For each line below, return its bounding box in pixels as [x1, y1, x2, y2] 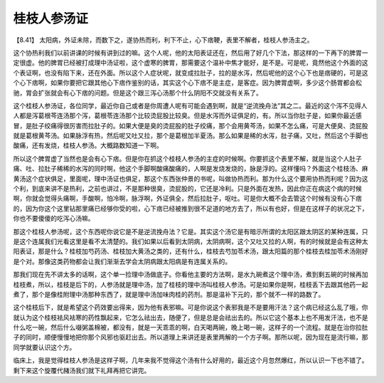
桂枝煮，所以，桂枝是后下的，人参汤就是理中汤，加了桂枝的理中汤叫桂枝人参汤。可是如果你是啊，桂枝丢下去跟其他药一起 [13, 280, 368, 288]
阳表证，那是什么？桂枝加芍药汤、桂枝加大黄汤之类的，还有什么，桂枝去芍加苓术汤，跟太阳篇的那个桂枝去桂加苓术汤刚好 [13, 247, 368, 256]
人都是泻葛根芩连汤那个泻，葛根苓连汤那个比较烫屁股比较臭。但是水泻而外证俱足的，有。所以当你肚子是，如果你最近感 [13, 111, 362, 120]
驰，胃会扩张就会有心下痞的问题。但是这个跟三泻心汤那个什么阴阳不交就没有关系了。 [13, 88, 262, 97]
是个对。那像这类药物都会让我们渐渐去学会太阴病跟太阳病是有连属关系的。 [13, 257, 231, 266]
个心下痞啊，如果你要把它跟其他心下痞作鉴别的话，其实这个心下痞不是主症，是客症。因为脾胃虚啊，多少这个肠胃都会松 [13, 78, 362, 87]
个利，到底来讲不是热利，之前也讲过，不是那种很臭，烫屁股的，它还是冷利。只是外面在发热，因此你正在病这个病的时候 [13, 184, 362, 193]
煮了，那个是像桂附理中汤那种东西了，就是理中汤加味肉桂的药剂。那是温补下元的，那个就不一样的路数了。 [13, 290, 325, 298]
